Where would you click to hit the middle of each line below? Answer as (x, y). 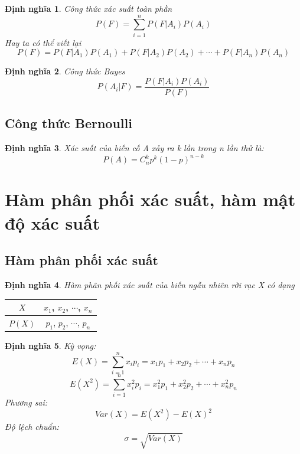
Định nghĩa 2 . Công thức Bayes (65, 71)
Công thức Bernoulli (69, 123)
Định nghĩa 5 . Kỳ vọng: (50, 346)
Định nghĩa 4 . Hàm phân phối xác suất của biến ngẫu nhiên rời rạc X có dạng (150, 285)
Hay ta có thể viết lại (43, 42)
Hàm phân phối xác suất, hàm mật (150, 199)
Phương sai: (26, 402)
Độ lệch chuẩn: (32, 427)
